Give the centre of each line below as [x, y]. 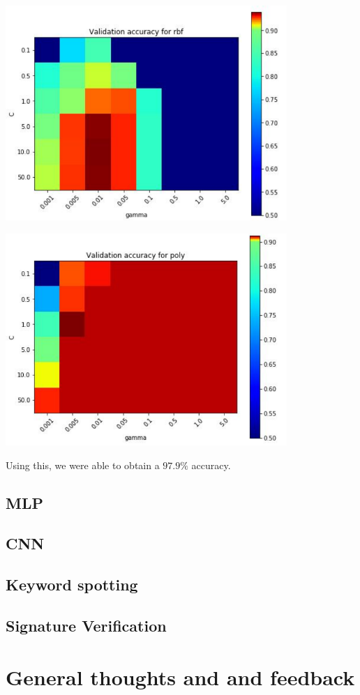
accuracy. [211, 465]
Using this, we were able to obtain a [83, 465]
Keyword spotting [72, 585]
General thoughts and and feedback [180, 677]
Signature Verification [86, 625]
